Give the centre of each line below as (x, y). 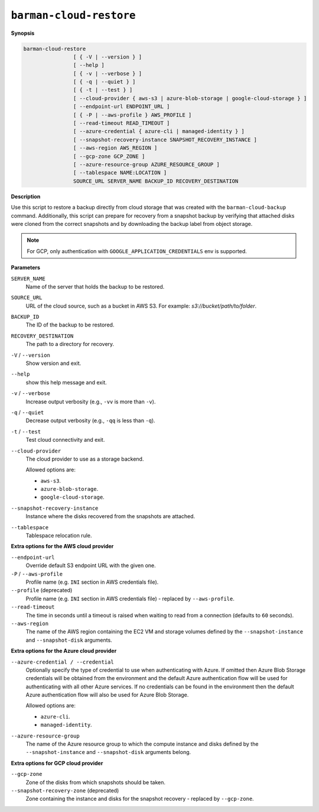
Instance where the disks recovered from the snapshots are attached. (110, 516)
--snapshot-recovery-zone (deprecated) (65, 790)
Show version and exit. (53, 363)
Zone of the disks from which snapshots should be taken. (95, 782)
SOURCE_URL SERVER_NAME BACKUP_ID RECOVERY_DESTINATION (156, 181)
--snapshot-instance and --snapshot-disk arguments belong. (108, 752)
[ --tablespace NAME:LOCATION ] (120, 173)
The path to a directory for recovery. (70, 344)
